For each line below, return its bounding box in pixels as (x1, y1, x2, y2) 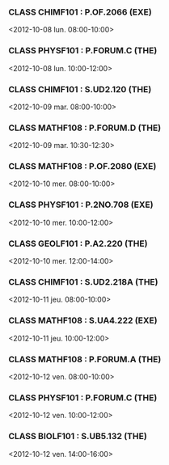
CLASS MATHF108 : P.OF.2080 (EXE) (8, 161, 157, 172)
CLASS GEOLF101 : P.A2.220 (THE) (8, 238, 148, 249)
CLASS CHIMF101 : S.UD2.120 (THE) (8, 83, 152, 95)
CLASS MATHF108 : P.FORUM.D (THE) (8, 122, 162, 133)
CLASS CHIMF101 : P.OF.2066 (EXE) (8, 6, 152, 18)
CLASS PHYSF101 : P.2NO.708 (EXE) (8, 199, 154, 210)
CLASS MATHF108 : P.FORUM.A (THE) (8, 353, 162, 365)
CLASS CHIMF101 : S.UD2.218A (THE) (8, 277, 158, 287)
